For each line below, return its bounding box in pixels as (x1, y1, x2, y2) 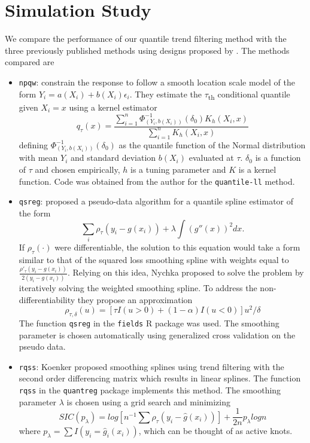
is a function (255, 151, 301, 164)
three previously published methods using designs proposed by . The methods (5, 44, 290, 56)
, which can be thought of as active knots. (138, 424, 293, 437)
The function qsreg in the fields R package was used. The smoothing (19, 316, 279, 329)
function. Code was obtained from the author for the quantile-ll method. (19, 175, 295, 187)
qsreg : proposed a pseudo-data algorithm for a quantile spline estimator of (19, 195, 294, 207)
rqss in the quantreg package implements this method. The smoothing (19, 384, 281, 396)
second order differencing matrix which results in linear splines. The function (19, 372, 301, 384)
